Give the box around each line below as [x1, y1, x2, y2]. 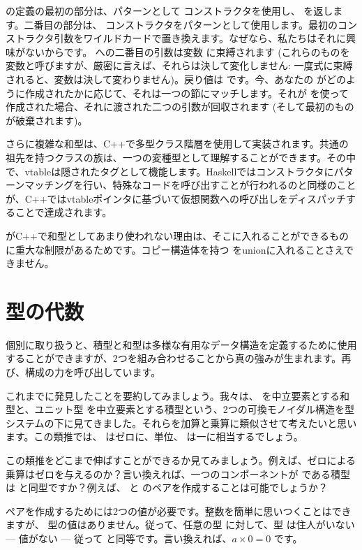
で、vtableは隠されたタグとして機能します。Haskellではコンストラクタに [6, 164, 334, 178]
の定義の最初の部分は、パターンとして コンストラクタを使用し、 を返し [6, 3, 333, 17]
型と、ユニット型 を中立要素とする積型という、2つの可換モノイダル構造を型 [6, 402, 355, 417]
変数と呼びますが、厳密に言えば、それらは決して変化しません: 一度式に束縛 [6, 58, 353, 73]
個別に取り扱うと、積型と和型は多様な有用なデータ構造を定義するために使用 [6, 337, 357, 352]
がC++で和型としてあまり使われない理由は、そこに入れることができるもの [6, 228, 349, 243]
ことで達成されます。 [15, 205, 112, 219]
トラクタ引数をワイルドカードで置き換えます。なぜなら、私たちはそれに [15, 31, 347, 45]
